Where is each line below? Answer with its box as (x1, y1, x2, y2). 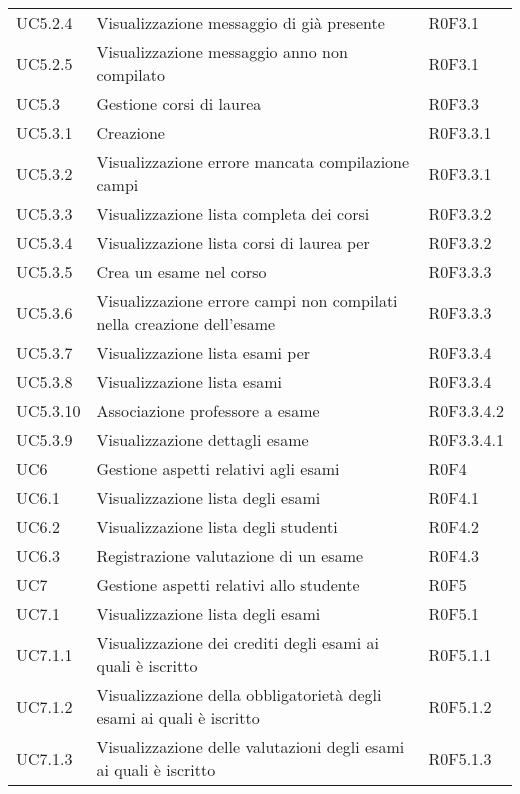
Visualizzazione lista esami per (96, 341, 311, 364)
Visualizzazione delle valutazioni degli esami (96, 735, 405, 758)
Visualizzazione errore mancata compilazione (96, 150, 410, 173)
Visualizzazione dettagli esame (96, 428, 309, 451)
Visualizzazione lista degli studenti (96, 515, 338, 538)
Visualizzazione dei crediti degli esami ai (96, 631, 379, 654)
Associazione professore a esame (96, 399, 320, 422)
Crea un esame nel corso (96, 260, 267, 283)
